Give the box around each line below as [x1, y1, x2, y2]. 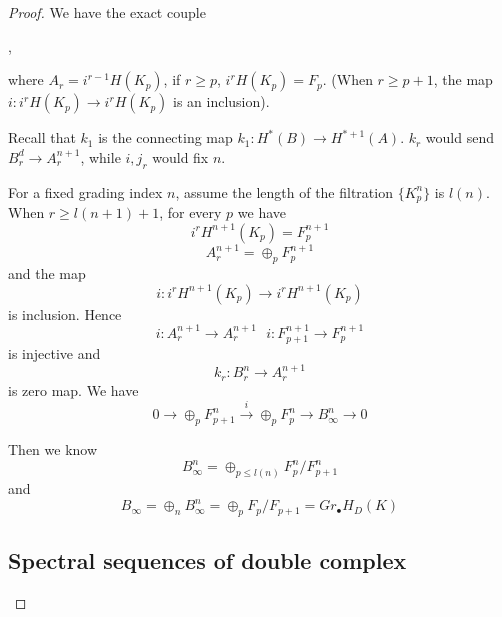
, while [80, 146, 121, 167]
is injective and [8, 343, 101, 364]
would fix [152, 146, 209, 167]
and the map [8, 262, 86, 283]
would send [425, 127, 494, 148]
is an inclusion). [173, 91, 270, 112]
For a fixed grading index [8, 181, 163, 202]
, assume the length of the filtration [175, 181, 393, 202]
